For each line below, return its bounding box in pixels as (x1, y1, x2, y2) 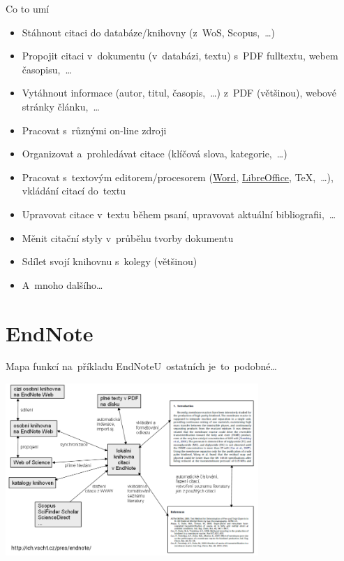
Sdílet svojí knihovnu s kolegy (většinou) (22, 254, 197, 269)
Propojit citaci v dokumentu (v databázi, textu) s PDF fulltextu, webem (22, 48, 338, 63)
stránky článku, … (22, 99, 100, 113)
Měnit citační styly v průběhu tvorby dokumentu (22, 230, 234, 245)
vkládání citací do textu (22, 183, 126, 198)
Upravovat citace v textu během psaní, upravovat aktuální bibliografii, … (22, 206, 336, 221)
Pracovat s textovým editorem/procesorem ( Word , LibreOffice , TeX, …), (22, 169, 334, 184)
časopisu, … (22, 62, 72, 76)
